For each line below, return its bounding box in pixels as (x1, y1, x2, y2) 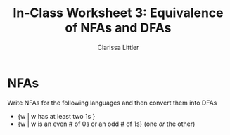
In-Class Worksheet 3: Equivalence (13, 5, 224, 21)
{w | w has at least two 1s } (17, 112, 96, 120)
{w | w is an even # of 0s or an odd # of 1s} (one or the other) (17, 120, 196, 128)
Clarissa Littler (97, 43, 139, 51)
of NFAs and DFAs (65, 20, 172, 36)
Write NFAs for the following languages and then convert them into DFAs (7, 98, 217, 107)
